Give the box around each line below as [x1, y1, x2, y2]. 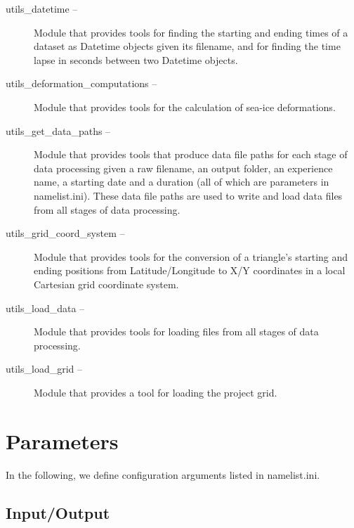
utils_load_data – [6, 300, 85, 315]
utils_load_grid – [6, 361, 83, 376]
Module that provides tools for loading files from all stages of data [34, 324, 319, 339]
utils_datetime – [6, 1, 78, 15]
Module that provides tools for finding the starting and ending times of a [34, 25, 348, 39]
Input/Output [6, 501, 110, 523]
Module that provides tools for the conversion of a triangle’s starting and [34, 249, 348, 264]
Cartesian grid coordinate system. [34, 276, 179, 291]
